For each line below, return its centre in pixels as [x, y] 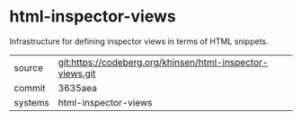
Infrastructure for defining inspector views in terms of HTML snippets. [139, 41]
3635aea [77, 88]
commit [30, 88]
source [28, 67]
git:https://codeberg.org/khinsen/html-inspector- [163, 62]
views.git [77, 73]
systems [31, 102]
